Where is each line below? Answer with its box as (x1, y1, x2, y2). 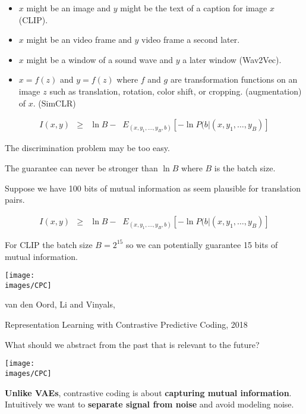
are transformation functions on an (170, 73, 298, 86)
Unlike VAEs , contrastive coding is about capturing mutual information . (5, 386, 292, 399)
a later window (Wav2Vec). (182, 53, 282, 65)
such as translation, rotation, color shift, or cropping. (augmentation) (49, 84, 302, 97)
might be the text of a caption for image (120, 2, 267, 14)
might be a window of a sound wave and (26, 53, 173, 65)
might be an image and (26, 2, 111, 14)
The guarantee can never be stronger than (5, 161, 158, 174)
